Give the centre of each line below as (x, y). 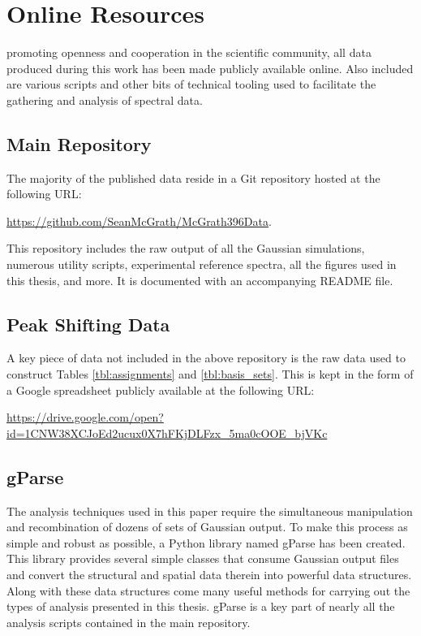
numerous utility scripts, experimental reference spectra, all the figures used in (202, 264)
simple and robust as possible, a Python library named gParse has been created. (206, 542)
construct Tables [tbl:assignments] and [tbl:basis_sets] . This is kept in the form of (210, 374)
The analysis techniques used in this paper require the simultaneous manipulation (210, 511)
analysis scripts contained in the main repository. (129, 622)
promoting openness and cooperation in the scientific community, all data (189, 52)
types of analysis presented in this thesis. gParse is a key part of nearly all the (201, 606)
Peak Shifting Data (88, 324)
